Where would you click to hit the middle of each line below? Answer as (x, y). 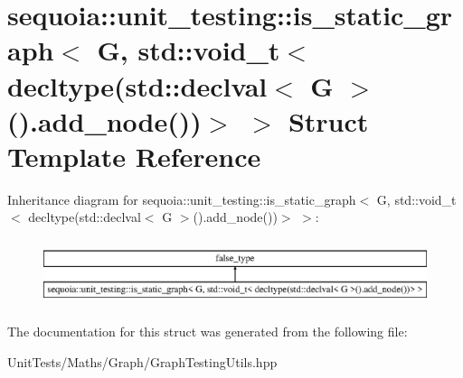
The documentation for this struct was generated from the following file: (208, 332)
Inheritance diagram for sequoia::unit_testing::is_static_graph (182, 199)
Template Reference (134, 156)
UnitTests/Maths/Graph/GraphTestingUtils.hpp (142, 361)
